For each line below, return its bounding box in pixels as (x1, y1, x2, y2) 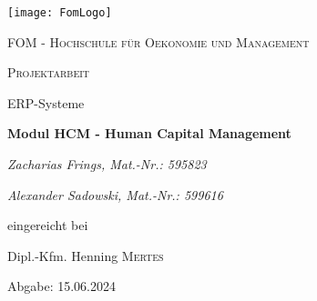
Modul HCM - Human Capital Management (7, 124, 291, 143)
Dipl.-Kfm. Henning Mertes (7, 246, 164, 265)
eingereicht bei (7, 216, 88, 235)
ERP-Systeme (7, 93, 85, 112)
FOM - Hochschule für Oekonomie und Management (7, 32, 310, 51)
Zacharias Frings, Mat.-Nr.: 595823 (7, 155, 207, 174)
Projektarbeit (7, 63, 90, 82)
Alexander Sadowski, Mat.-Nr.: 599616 (7, 185, 223, 204)
